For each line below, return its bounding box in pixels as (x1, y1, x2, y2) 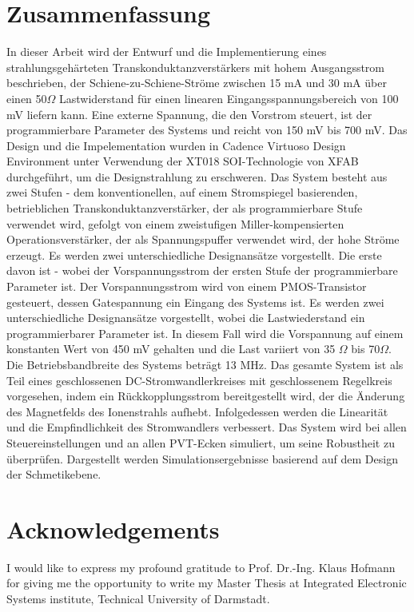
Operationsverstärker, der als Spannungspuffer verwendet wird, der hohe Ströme (6, 231, 400, 248)
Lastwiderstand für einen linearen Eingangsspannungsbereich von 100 (59, 89, 399, 106)
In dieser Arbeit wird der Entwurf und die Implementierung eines (6, 43, 327, 60)
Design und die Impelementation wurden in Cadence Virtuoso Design (6, 137, 346, 153)
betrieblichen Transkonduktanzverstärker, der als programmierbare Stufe (6, 200, 363, 217)
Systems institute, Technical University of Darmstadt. (6, 590, 270, 607)
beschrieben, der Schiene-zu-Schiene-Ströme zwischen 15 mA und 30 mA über (6, 74, 387, 91)
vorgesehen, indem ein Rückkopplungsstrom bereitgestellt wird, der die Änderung (6, 387, 405, 404)
